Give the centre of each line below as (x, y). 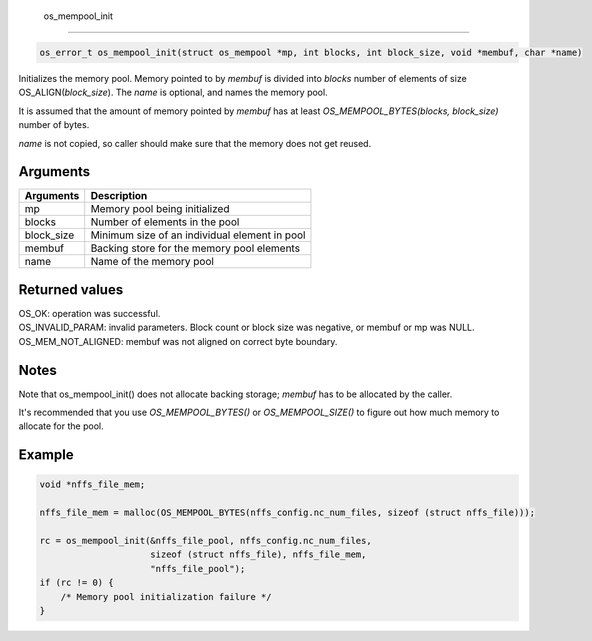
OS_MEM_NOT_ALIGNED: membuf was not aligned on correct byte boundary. (178, 341)
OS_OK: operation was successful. (89, 313)
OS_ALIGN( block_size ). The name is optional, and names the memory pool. (173, 92)
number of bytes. (54, 125)
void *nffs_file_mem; (92, 484)
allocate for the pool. (61, 426)
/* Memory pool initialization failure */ (166, 596)
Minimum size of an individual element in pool (198, 235)
